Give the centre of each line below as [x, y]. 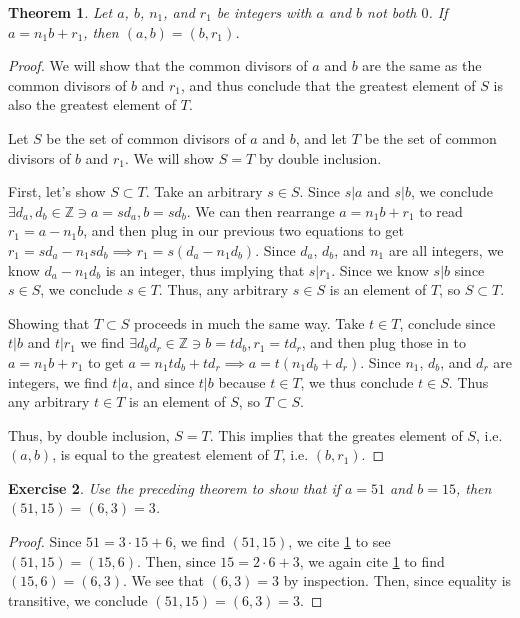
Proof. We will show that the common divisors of [158, 65]
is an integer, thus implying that [205, 269]
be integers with [264, 12]
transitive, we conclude [78, 599]
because [242, 381]
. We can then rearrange [260, 210]
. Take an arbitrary [204, 191]
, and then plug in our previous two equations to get [244, 230]
